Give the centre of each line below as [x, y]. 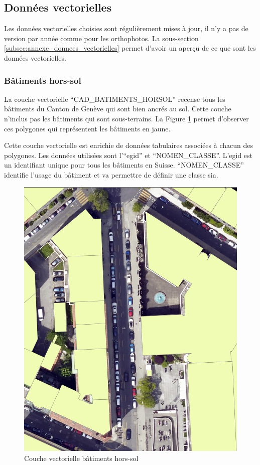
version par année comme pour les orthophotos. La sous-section [101, 38]
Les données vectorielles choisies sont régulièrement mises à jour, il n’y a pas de [126, 28]
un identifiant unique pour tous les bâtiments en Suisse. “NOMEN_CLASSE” [124, 165]
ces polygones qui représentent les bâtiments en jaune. [87, 128]
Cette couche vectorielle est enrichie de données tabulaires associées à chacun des [128, 145]
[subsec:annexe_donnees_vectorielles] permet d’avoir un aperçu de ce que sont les [130, 48]
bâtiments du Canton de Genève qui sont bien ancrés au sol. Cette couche [118, 109]
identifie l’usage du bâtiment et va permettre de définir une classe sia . [111, 174]
